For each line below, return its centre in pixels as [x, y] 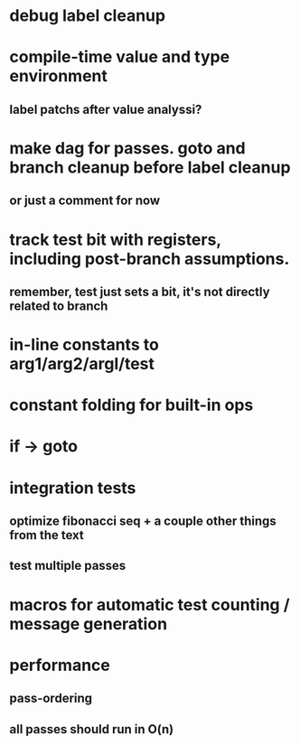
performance [60, 665]
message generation [89, 624]
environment [59, 76]
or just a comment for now [85, 201]
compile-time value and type [120, 57]
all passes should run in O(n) [92, 729]
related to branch [59, 306]
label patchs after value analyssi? [106, 109]
